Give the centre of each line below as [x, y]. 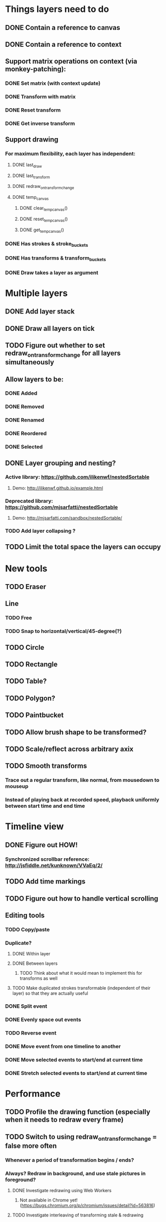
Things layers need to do [57, 9]
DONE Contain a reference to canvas [63, 28]
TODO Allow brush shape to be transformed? [76, 732]
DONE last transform [31, 176]
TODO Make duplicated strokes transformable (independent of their [81, 988]
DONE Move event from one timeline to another [63, 1046]
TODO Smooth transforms [46, 766]
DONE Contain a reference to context [63, 44]
